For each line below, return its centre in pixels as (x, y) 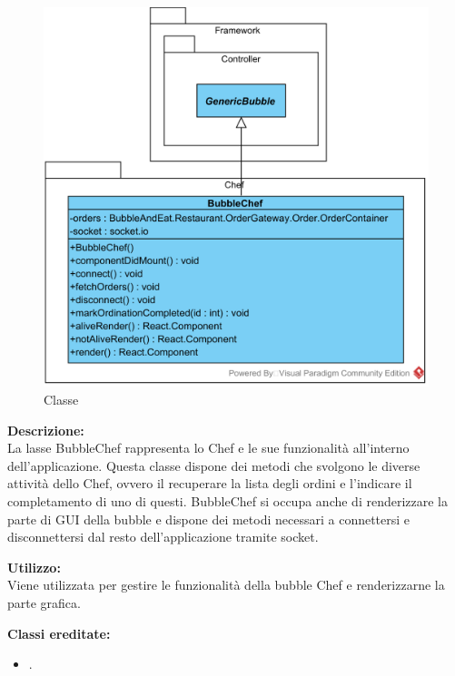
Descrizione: (46, 430)
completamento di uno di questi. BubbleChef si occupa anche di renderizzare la (228, 500)
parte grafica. (44, 602)
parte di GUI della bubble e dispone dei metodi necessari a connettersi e (209, 519)
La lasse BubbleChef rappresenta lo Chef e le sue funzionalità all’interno (208, 448)
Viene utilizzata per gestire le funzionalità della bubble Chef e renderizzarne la (226, 585)
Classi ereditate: (59, 633)
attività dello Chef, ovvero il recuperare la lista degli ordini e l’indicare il (210, 483)
